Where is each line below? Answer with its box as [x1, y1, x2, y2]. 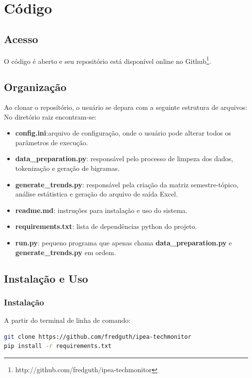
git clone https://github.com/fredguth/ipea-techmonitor [4, 333, 191, 340]
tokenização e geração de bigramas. [15, 163, 120, 173]
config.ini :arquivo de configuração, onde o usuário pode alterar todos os [15, 128, 231, 138]
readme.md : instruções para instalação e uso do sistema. [15, 205, 188, 215]
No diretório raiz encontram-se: [4, 111, 96, 121]
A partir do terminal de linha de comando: [4, 315, 131, 325]
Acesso [4, 31, 38, 46]
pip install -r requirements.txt [4, 343, 111, 350]
